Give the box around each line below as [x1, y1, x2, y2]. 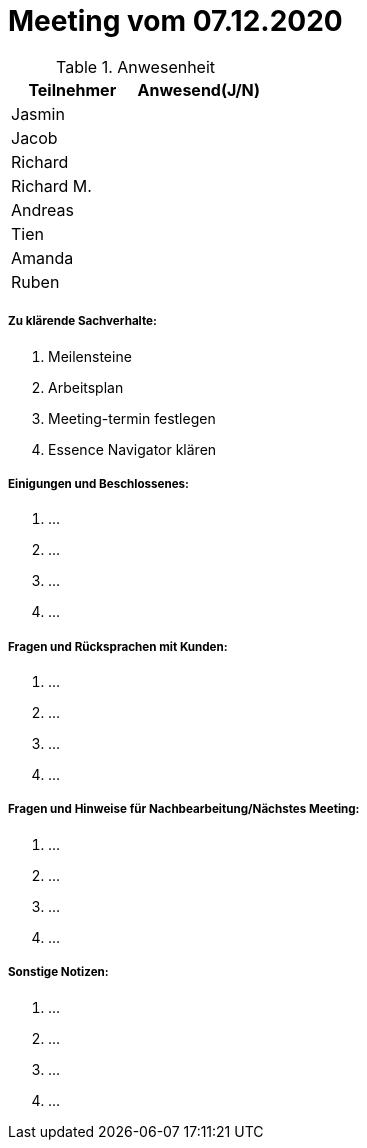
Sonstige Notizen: [8, 965, 109, 980]
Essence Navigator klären [48, 440, 217, 458]
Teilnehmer [28, 79, 117, 100]
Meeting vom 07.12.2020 [8, 4, 343, 38]
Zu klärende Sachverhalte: [8, 314, 157, 329]
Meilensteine [48, 347, 132, 365]
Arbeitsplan [48, 378, 124, 396]
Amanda [11, 247, 74, 268]
